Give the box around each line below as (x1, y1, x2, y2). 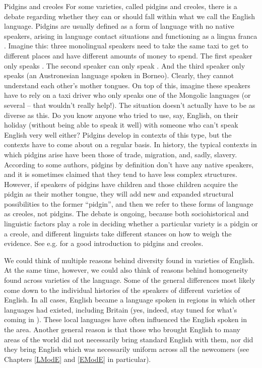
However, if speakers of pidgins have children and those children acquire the (4, 178, 238, 189)
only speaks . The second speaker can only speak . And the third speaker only (4, 60, 245, 71)
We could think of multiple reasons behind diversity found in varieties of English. (4, 255, 255, 265)
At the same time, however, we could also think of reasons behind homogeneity (4, 265, 248, 275)
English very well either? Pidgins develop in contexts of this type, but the (4, 129, 232, 140)
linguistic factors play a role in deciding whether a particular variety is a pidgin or (4, 218, 258, 229)
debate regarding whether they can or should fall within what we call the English (4, 11, 255, 21)
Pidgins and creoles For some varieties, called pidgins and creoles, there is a (4, 1, 237, 11)
